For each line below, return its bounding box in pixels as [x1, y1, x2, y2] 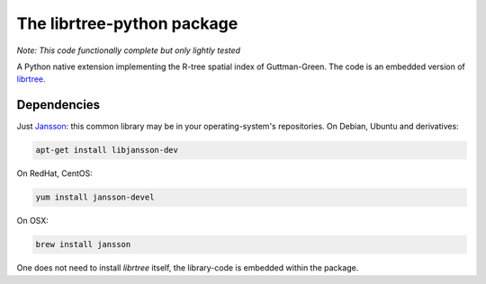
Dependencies [16, 97, 101, 112]
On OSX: [16, 216, 49, 226]
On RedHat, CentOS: [16, 168, 94, 179]
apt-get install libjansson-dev [35, 145, 179, 155]
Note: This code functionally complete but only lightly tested [16, 45, 241, 56]
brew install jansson [35, 239, 131, 250]
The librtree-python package [16, 13, 238, 33]
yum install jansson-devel [35, 192, 155, 202]
